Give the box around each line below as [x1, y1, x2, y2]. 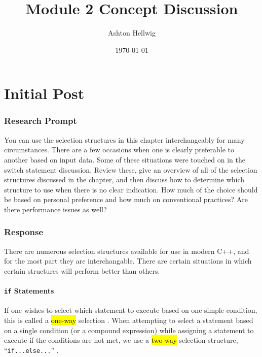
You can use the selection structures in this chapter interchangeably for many [4, 134, 245, 145]
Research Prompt [4, 114, 77, 127]
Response [4, 225, 44, 238]
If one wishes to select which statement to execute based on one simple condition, [4, 305, 257, 315]
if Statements [4, 285, 54, 296]
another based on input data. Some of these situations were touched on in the [4, 154, 245, 165]
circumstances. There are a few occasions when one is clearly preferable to [4, 144, 234, 155]
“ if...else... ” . [4, 344, 59, 355]
